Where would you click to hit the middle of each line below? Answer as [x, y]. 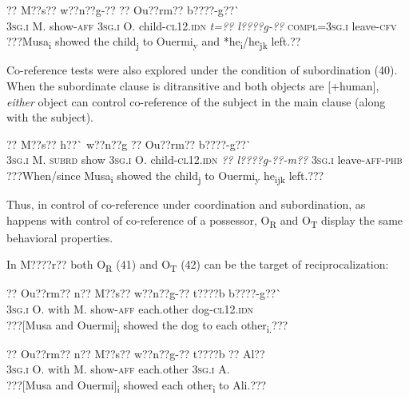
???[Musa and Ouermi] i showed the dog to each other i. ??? [147, 325]
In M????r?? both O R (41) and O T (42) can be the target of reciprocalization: [198, 265]
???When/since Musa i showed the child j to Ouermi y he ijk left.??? [165, 176]
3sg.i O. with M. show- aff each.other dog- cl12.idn [130, 309]
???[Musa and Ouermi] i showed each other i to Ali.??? [137, 385]
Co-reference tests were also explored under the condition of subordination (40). [202, 70]
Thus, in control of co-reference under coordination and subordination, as [186, 204]
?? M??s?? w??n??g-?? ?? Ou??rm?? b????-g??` [123, 10]
